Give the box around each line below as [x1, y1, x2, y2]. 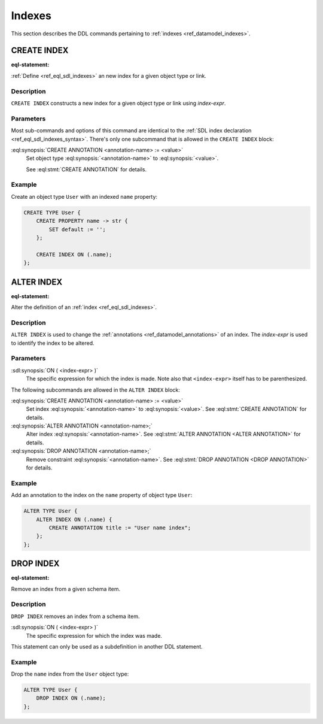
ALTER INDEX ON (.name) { [36, 516, 112, 523]
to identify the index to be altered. [11, 339, 95, 347]
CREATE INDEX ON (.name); [36, 251, 112, 258]
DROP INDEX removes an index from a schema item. [11, 613, 140, 620]
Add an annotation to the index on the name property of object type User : [11, 492, 193, 499]
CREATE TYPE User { [23, 209, 81, 216]
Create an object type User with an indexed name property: [11, 193, 158, 200]
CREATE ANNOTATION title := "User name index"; [48, 524, 191, 531]
